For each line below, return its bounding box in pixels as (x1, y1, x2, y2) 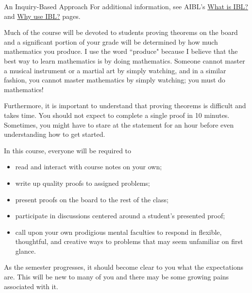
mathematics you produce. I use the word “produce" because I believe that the (4, 46, 238, 56)
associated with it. (4, 281, 58, 291)
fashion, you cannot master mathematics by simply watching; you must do (4, 75, 225, 85)
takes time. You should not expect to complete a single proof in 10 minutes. (4, 110, 230, 120)
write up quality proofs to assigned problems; (15, 178, 150, 188)
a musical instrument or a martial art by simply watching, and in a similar (4, 65, 226, 75)
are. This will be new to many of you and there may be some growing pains (4, 272, 229, 282)
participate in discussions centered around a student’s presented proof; (15, 211, 225, 221)
